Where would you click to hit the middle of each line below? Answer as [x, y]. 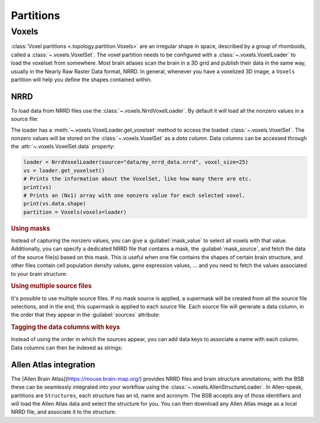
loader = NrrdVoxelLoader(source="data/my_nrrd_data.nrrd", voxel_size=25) [136, 162]
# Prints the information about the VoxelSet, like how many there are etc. [137, 179]
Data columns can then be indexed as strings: [67, 348]
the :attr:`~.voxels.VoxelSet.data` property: [63, 147]
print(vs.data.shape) [55, 204]
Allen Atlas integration [53, 365]
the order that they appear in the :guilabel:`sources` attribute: [85, 315]
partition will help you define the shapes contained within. [81, 79]
